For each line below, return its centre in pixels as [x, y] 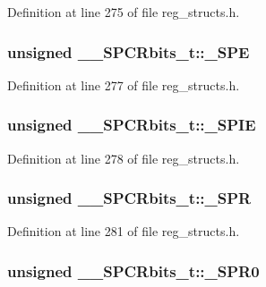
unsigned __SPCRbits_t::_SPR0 [133, 270]
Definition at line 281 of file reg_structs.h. [124, 231]
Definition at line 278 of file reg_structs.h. [124, 158]
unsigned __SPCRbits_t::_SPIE [132, 125]
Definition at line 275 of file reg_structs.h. [124, 12]
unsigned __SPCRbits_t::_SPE [129, 51]
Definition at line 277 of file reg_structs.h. [124, 84]
